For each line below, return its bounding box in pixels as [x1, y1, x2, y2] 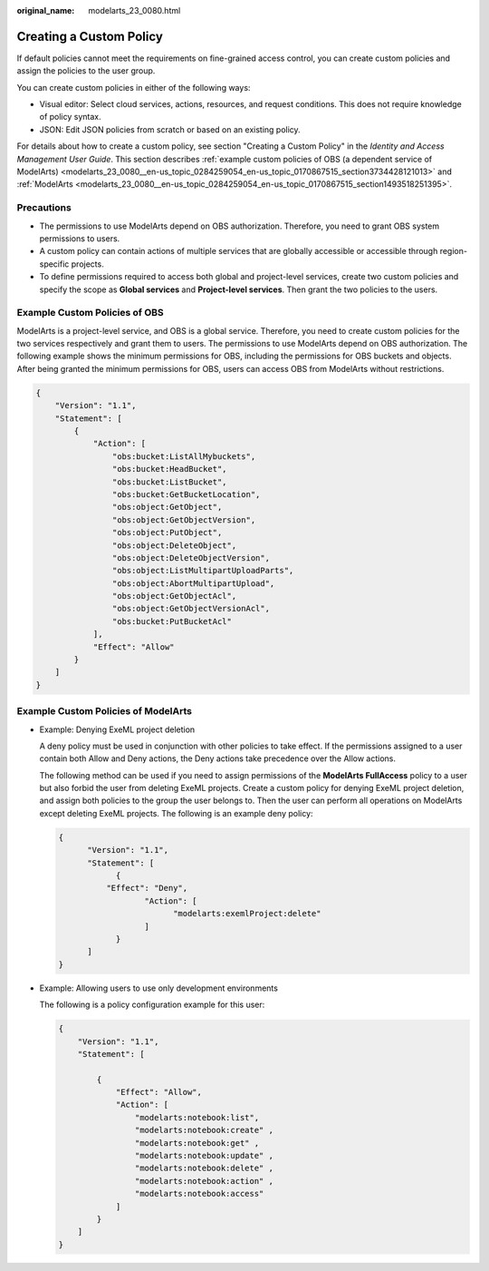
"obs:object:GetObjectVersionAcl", [111, 603, 271, 614]
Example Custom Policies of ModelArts [16, 705, 192, 718]
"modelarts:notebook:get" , [134, 1138, 260, 1148]
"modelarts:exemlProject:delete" [172, 908, 321, 919]
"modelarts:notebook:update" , [134, 1150, 273, 1161]
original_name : [16, 5, 75, 15]
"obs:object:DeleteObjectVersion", [111, 552, 271, 562]
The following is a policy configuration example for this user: [39, 999, 265, 1011]
